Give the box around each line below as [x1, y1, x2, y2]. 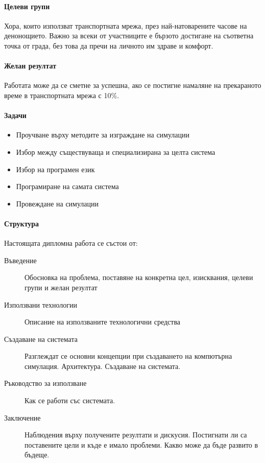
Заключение [4, 412, 41, 423]
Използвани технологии [4, 299, 77, 310]
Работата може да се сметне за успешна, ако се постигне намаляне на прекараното [4, 80, 261, 90]
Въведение [4, 254, 37, 265]
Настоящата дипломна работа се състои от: [4, 238, 138, 248]
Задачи [4, 110, 27, 121]
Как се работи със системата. [25, 395, 115, 406]
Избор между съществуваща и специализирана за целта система [16, 146, 215, 157]
